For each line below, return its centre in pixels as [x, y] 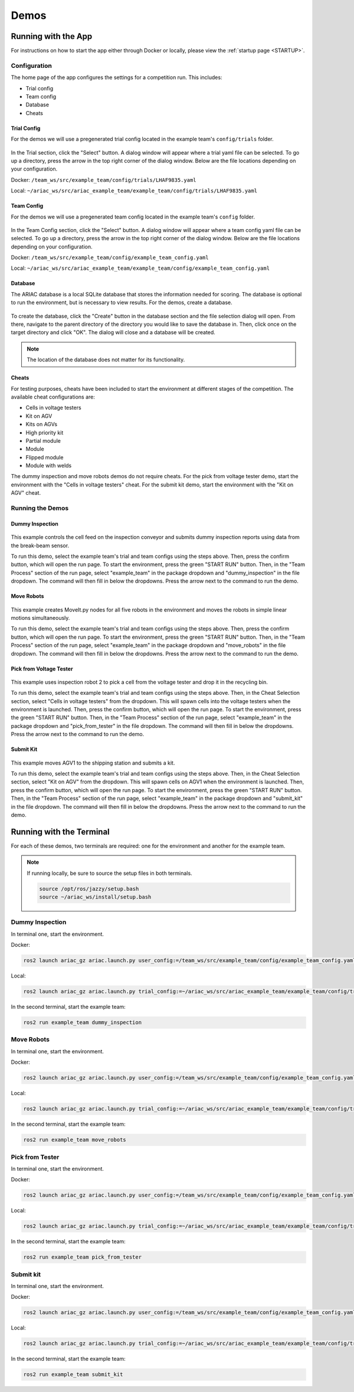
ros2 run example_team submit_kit [73, 1375]
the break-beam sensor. [40, 545]
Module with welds [49, 466]
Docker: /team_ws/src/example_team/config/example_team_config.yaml [110, 257]
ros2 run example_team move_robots [75, 1140]
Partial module [43, 440]
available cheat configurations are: [53, 397]
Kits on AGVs [42, 424]
